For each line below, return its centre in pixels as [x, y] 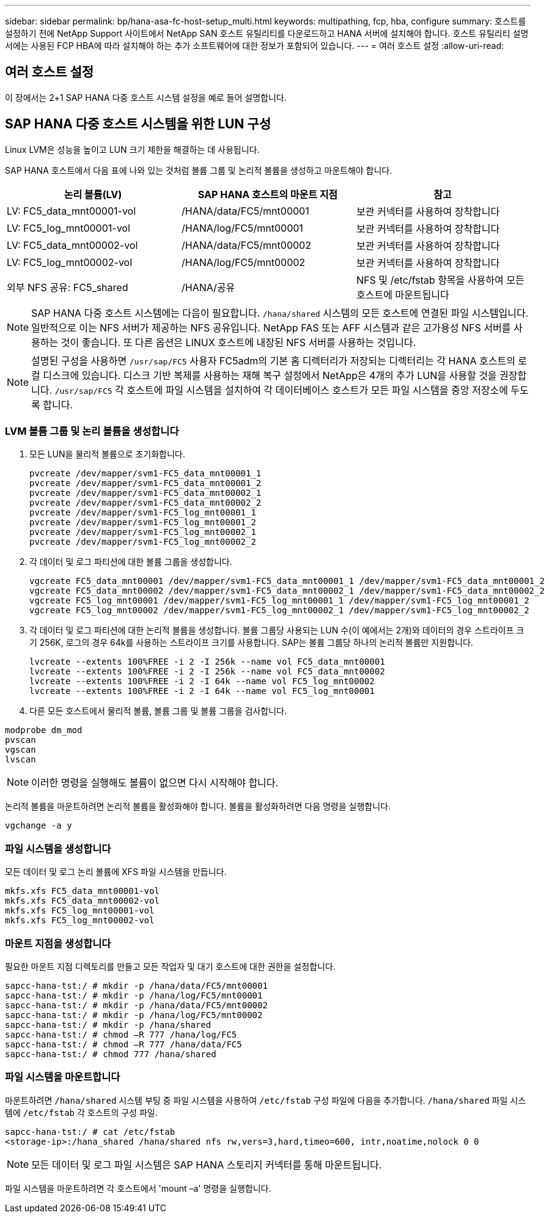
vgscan [20, 750]
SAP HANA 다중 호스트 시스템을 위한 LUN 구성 [138, 124]
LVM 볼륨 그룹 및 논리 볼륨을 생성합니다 [92, 431]
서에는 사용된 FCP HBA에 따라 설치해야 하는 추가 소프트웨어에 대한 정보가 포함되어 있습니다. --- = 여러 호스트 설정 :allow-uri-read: [255, 46]
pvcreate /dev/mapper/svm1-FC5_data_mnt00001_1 [146, 474]
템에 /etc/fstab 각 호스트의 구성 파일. [81, 1112]
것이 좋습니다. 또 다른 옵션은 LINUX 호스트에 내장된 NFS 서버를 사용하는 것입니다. [238, 342]
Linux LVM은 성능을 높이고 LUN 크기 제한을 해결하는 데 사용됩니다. [132, 149]
